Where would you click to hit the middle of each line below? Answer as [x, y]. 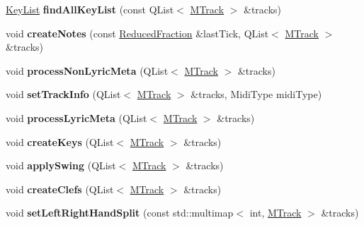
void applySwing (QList [61, 165]
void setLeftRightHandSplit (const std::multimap [120, 213]
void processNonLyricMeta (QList [87, 70]
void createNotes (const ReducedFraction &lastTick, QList [137, 33]
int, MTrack [275, 213]
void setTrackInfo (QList [63, 94]
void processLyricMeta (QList [76, 117]
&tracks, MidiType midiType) [256, 94]
